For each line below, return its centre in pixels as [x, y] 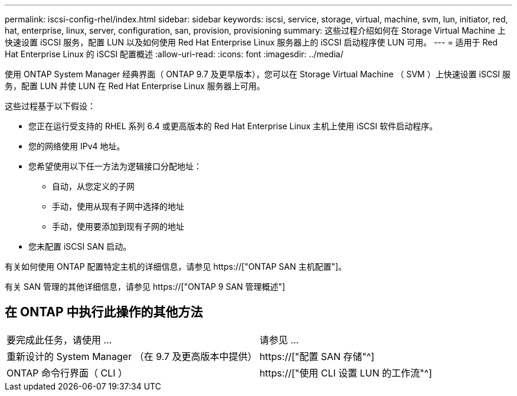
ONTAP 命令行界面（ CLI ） [67, 373]
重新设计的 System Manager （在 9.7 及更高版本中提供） [132, 356]
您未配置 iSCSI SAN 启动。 [80, 246]
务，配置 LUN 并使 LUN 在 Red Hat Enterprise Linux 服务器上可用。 [135, 86]
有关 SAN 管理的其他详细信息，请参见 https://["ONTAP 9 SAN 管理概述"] [145, 287]
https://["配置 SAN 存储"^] [317, 356]
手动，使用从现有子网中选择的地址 [118, 206]
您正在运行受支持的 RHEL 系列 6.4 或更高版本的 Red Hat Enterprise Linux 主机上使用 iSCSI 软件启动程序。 [233, 126]
